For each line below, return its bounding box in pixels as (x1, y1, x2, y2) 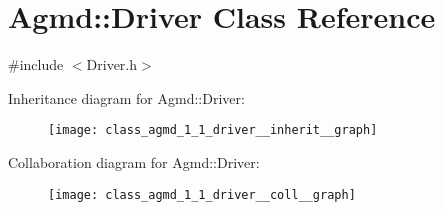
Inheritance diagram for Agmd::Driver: (8, 87, 245, 108)
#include (8, 54, 64, 75)
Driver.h (86, 54, 138, 75)
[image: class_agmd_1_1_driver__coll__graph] (48, 187, 356, 202)
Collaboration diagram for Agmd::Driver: (8, 151, 260, 172)
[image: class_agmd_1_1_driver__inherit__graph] (48, 123, 378, 138)
